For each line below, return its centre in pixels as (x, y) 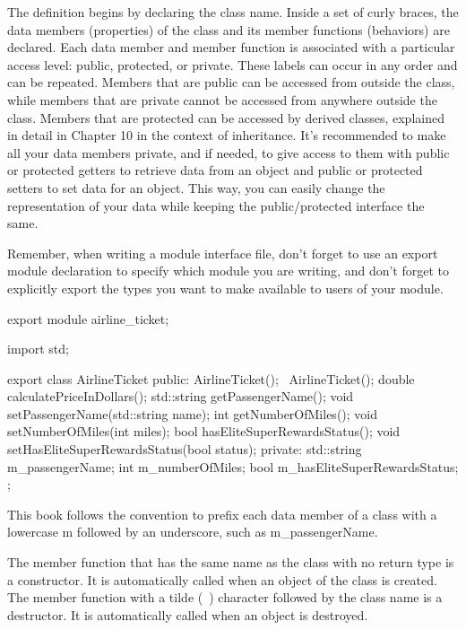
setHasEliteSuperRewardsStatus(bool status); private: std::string (185, 449)
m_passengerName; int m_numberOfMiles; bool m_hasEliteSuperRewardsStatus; (233, 466)
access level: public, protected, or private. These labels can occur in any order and (233, 64)
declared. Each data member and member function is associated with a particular (231, 47)
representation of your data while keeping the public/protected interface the (216, 205)
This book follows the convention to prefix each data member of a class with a (222, 514)
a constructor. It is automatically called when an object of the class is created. (222, 579)
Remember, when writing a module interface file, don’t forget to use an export (223, 253)
